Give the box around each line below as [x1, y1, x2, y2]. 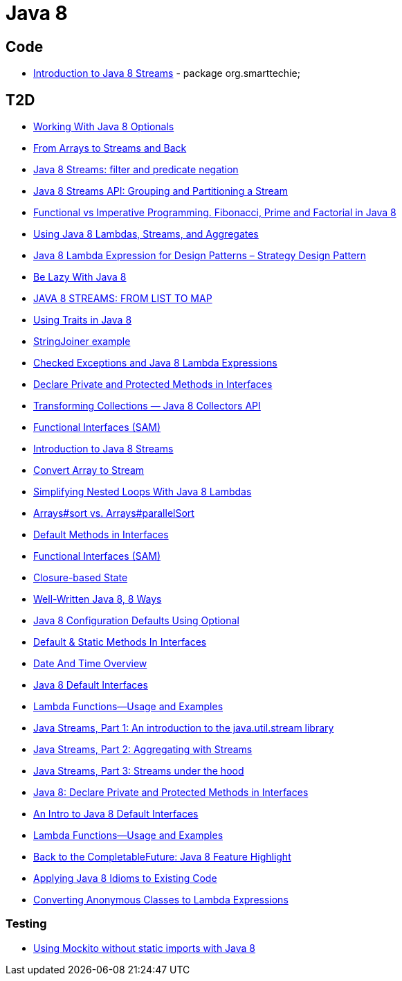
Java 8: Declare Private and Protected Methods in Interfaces [33, 786, 309, 799]
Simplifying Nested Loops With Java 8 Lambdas [33, 486, 252, 498]
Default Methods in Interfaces [33, 529, 169, 541]
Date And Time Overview [33, 657, 147, 670]
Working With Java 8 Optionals [33, 121, 174, 133]
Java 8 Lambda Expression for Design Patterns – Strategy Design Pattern [33, 249, 366, 262]
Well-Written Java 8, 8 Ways [33, 593, 162, 606]
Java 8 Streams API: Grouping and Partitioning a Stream [33, 185, 288, 197]
